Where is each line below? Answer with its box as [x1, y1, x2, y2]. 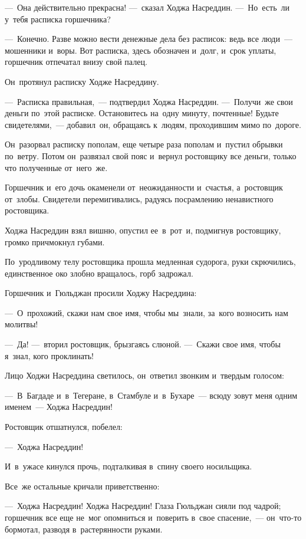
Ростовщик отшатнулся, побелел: [5, 420, 123, 433]
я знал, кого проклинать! [5, 349, 94, 361]
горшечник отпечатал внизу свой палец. [5, 55, 147, 68]
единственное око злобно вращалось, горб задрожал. [5, 267, 193, 279]
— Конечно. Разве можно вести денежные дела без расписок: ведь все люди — [5, 32, 292, 45]
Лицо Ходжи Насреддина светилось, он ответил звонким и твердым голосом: [5, 369, 284, 382]
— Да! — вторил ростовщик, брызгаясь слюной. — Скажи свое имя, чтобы [5, 338, 281, 350]
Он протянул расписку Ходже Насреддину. [5, 75, 159, 87]
